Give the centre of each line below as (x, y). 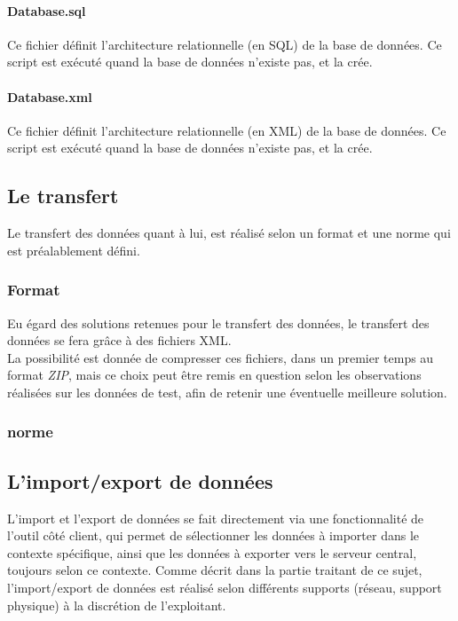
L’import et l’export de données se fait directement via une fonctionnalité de (216, 518)
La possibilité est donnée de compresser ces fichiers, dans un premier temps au (221, 357)
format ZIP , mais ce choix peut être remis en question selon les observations (214, 375)
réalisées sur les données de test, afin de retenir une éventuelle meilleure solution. (227, 392)
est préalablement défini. (74, 250)
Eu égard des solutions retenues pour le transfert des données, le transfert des (218, 322)
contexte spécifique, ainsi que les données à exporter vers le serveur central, (212, 552)
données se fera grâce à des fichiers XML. (119, 340)
